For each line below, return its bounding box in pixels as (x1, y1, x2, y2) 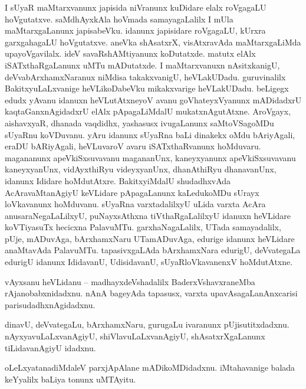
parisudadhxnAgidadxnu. (5, 298, 96, 310)
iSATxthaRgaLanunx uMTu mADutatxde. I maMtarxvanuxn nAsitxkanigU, (5, 58, 280, 71)
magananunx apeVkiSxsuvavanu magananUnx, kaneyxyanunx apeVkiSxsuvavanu (5, 151, 296, 164)
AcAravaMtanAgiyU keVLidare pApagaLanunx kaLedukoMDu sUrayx (5, 186, 259, 198)
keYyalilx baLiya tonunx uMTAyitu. (5, 372, 136, 385)
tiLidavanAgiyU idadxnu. (5, 341, 96, 354)
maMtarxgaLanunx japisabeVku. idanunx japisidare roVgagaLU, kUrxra (5, 24, 266, 37)
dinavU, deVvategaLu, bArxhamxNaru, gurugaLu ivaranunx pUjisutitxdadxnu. (5, 318, 289, 331)
